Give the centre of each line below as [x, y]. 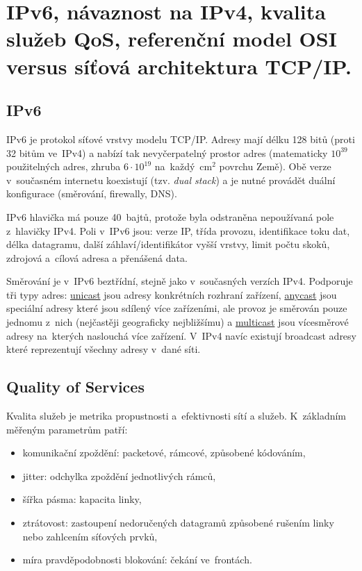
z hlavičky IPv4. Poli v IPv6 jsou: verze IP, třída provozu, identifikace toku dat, [178, 230]
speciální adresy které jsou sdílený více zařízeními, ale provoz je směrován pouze [177, 308]
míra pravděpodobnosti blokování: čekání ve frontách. [137, 560]
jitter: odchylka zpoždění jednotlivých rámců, [119, 475]
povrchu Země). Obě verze [275, 166]
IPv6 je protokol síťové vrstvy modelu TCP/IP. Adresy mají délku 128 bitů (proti [181, 139]
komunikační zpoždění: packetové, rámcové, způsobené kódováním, [164, 453]
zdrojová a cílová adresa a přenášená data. [97, 257]
